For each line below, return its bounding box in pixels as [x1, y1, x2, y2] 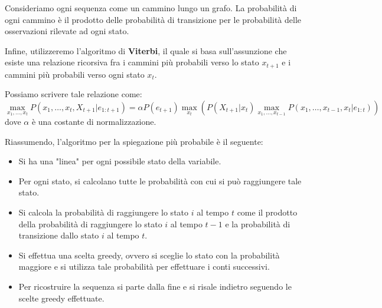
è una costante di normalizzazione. [31, 115, 156, 128]
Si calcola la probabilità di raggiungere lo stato [18, 206, 189, 218]
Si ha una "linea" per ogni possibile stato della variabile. [18, 155, 221, 167]
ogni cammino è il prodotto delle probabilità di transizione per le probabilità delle [5, 13, 301, 25]
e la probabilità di [225, 217, 290, 230]
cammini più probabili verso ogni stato [5, 68, 145, 80]
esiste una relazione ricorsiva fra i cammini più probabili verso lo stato [5, 56, 259, 68]
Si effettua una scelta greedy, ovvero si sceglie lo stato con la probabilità [18, 249, 280, 261]
